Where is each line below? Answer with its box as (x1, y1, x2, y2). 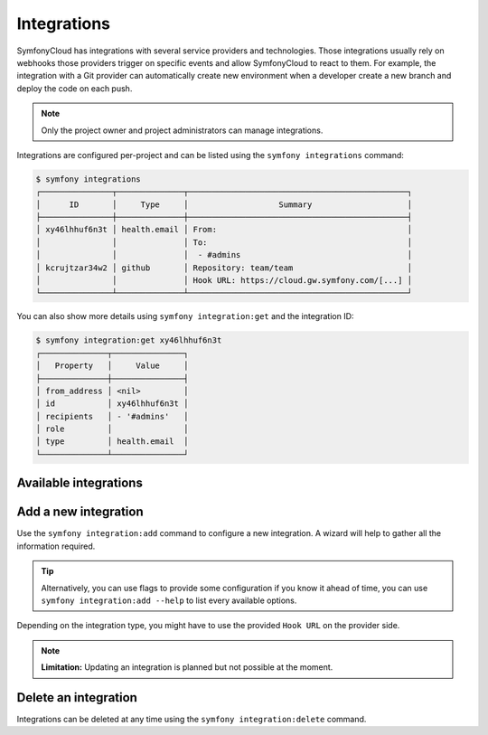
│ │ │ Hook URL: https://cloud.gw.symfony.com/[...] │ (35, 276, 413, 285)
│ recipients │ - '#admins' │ (35, 411, 189, 421)
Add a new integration (16, 504, 144, 520)
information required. (16, 541, 96, 551)
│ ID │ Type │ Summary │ (35, 199, 413, 210)
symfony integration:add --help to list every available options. (41, 595, 297, 606)
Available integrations (16, 476, 144, 491)
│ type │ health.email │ (35, 437, 189, 447)
